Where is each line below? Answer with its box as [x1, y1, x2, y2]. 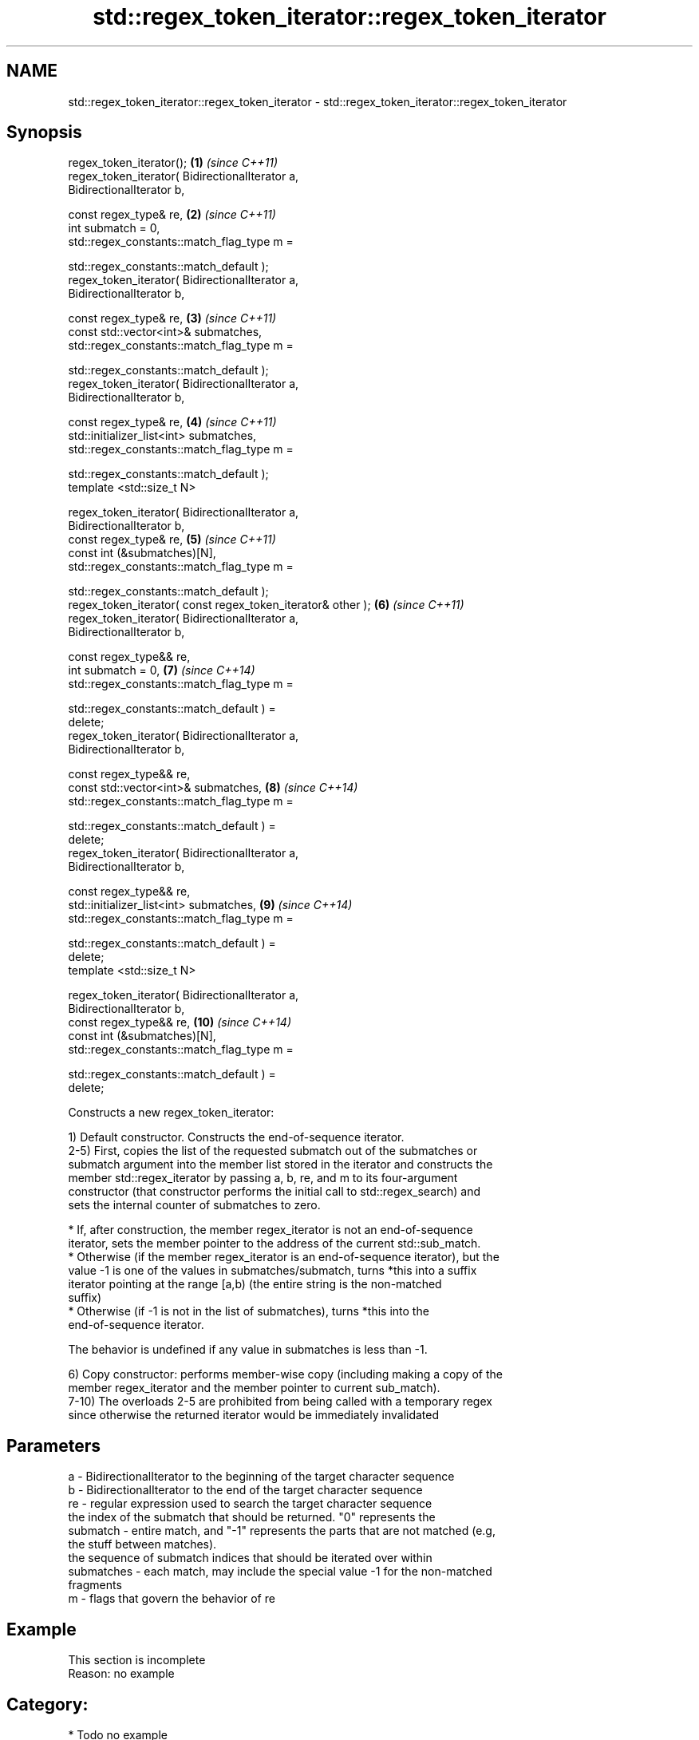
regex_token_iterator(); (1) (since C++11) [68, 156, 278, 170]
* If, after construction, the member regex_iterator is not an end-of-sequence [68, 1223, 473, 1237]
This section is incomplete [68, 1653, 206, 1667]
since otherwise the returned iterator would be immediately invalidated [68, 1408, 440, 1422]
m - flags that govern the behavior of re [68, 1592, 275, 1606]
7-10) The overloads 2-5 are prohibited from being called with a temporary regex [68, 1394, 492, 1409]
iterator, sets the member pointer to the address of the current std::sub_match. [68, 1236, 481, 1251]
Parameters [6, 1435, 101, 1456]
